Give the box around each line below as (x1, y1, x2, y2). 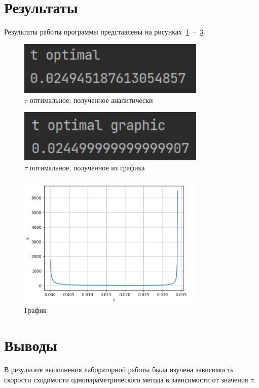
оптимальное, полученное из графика (29, 162, 145, 172)
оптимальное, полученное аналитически (29, 94, 153, 105)
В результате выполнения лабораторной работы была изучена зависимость (4, 364, 234, 375)
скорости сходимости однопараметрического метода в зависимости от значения (4, 374, 248, 384)
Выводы (4, 335, 57, 356)
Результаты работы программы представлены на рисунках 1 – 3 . (4, 26, 205, 37)
